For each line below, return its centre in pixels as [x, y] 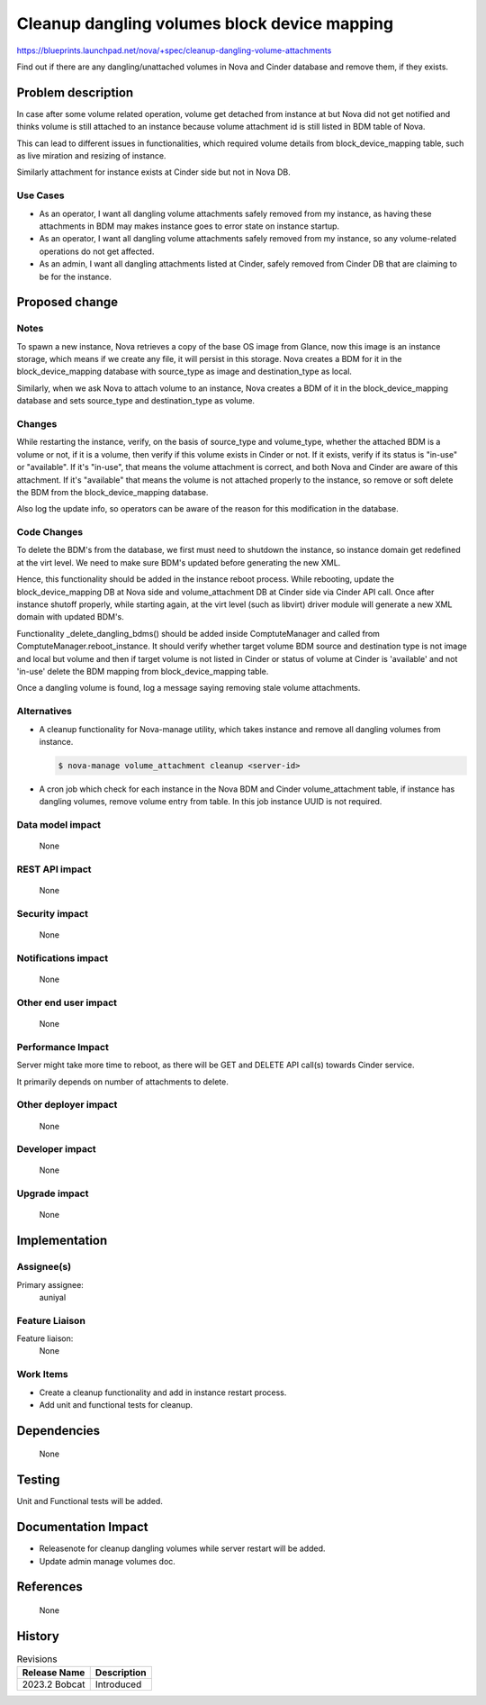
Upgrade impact [53, 1193]
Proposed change [67, 302]
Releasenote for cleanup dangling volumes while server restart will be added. [182, 1548]
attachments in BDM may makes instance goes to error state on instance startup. [189, 226]
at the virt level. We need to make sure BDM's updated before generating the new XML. [179, 562]
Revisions [37, 1659]
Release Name [54, 1673]
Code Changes [50, 532]
